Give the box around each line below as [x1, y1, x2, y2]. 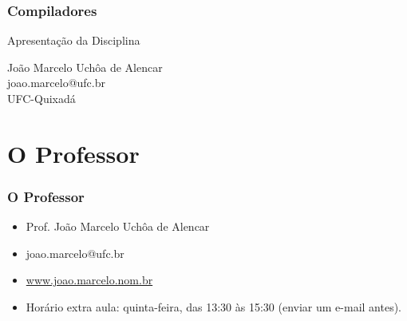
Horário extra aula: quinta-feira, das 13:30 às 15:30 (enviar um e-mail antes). [26, 298, 401, 315]
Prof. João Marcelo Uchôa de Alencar [26, 218, 210, 235]
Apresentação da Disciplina [7, 32, 140, 49]
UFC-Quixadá [7, 90, 76, 106]
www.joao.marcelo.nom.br [26, 271, 153, 288]
